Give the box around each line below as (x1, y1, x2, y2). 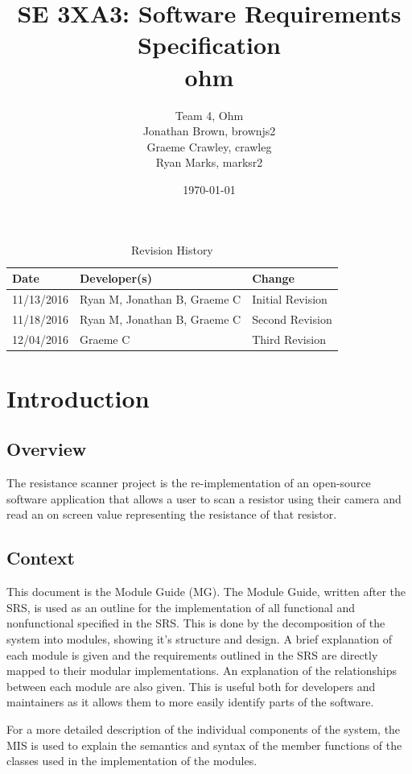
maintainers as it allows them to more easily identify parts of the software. (6, 693, 374, 710)
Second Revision (252, 310, 332, 327)
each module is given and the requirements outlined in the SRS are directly (6, 646, 378, 663)
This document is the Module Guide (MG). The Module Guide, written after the (6, 583, 406, 600)
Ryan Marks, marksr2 (155, 154, 263, 171)
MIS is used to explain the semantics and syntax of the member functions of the (6, 736, 402, 753)
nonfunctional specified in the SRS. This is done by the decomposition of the (6, 615, 385, 631)
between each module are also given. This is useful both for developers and (6, 677, 376, 694)
